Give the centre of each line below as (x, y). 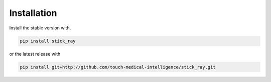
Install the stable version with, (40, 28)
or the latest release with (35, 54)
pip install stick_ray (48, 41)
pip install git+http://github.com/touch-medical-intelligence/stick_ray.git (118, 67)
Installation (33, 13)
